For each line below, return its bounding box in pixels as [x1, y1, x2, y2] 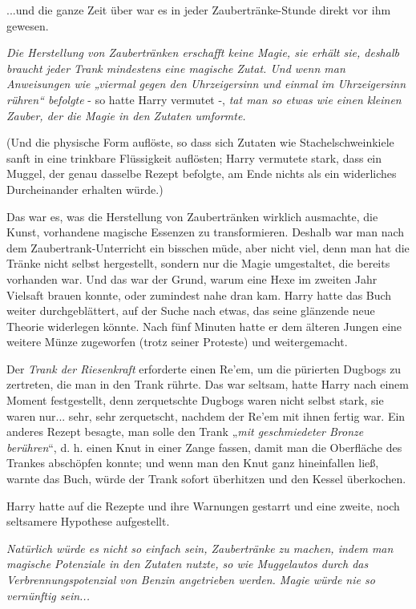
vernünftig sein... [6, 587, 90, 603]
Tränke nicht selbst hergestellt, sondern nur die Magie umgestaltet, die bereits [6, 255, 390, 272]
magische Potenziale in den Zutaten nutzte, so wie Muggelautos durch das [6, 555, 369, 572]
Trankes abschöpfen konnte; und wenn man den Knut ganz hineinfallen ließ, [6, 454, 379, 471]
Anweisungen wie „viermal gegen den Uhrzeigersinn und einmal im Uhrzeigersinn [6, 75, 406, 92]
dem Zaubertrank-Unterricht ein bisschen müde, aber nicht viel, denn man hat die [6, 239, 410, 256]
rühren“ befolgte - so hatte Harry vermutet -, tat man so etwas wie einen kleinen [6, 91, 402, 107]
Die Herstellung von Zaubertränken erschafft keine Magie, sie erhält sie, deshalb [6, 44, 399, 61]
